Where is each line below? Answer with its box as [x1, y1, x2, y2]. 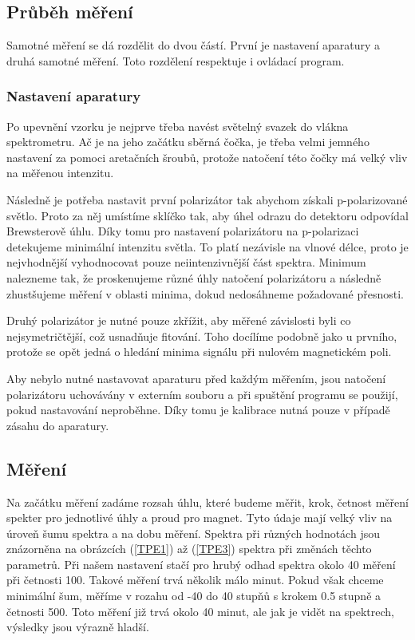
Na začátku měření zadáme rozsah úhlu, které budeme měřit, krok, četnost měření [6, 493, 409, 510]
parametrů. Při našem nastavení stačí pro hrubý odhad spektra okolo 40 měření [6, 555, 396, 572]
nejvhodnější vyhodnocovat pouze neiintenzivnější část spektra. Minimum [6, 254, 366, 271]
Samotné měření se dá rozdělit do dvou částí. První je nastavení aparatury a [6, 37, 381, 53]
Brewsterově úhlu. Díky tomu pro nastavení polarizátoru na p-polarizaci [6, 223, 359, 239]
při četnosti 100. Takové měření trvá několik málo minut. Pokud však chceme [6, 571, 384, 588]
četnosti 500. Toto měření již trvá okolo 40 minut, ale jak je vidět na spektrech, [6, 602, 394, 619]
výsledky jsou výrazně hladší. [6, 618, 149, 635]
